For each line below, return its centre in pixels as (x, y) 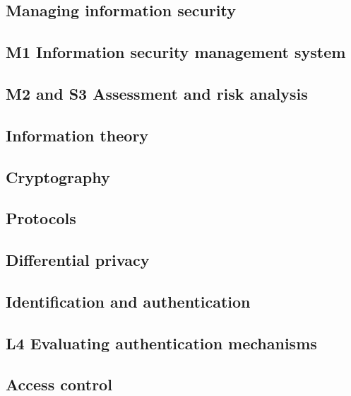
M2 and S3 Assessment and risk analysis (157, 93)
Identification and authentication (128, 301)
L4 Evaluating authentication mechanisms (161, 343)
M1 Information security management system (176, 52)
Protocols (41, 218)
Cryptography (58, 176)
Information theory (77, 135)
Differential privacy (78, 260)
